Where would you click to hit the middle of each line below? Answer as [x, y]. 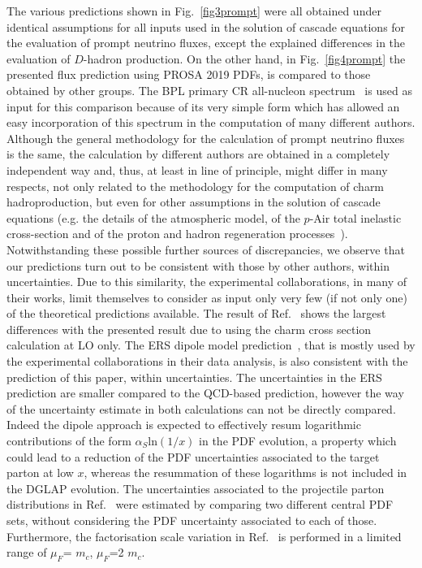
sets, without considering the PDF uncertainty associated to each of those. [192, 520]
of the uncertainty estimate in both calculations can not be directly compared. [201, 408]
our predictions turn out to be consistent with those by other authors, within [198, 265]
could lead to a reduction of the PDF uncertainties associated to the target [193, 456]
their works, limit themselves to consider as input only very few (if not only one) [207, 297]
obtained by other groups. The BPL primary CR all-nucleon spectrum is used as [209, 90]
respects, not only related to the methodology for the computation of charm [196, 186]
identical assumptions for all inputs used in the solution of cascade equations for [206, 26]
